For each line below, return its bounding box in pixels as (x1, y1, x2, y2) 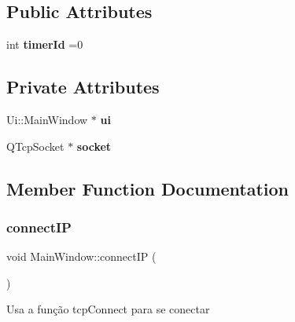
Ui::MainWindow (6, 112, 88, 127)
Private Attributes (6, 75, 160, 99)
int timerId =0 (6, 36, 83, 53)
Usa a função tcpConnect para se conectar (6, 301, 210, 317)
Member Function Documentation (6, 176, 289, 200)
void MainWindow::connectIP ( (6, 248, 157, 265)
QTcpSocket (6, 137, 65, 154)
